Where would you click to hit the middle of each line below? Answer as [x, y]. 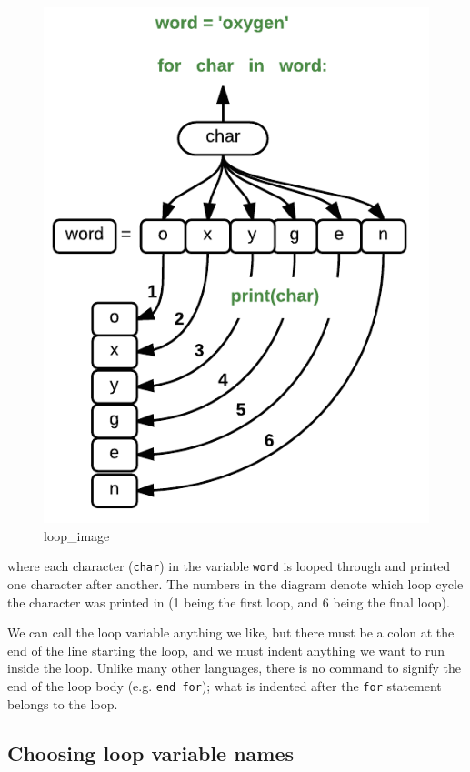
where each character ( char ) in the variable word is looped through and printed [229, 566]
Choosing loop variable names [151, 752]
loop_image [77, 535]
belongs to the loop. [63, 703]
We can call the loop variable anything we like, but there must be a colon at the [231, 632]
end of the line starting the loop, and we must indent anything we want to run [226, 650]
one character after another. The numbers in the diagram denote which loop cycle [235, 583]
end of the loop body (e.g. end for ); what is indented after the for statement [225, 685]
